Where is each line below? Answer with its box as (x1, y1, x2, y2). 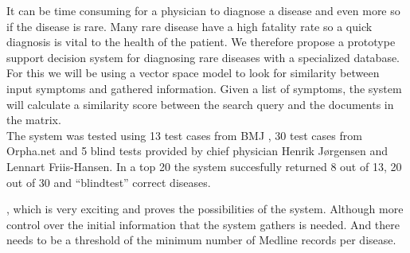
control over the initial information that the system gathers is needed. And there (6, 216, 400, 232)
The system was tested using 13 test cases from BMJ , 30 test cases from (6, 127, 362, 143)
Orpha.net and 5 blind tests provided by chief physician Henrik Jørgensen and (6, 142, 389, 159)
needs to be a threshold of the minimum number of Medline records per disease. (6, 232, 396, 248)
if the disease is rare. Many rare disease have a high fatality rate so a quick (6, 18, 373, 34)
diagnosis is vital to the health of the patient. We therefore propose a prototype (6, 33, 396, 50)
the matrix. (6, 111, 61, 128)
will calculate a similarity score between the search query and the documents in (6, 95, 394, 112)
